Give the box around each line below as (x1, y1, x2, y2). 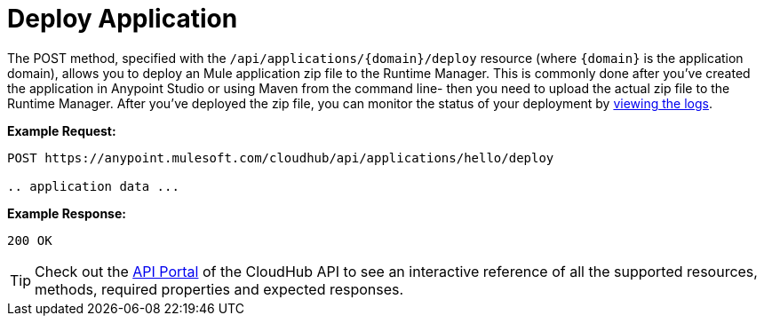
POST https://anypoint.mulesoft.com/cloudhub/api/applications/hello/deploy (7, 150, 554, 165)
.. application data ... (7, 178, 179, 193)
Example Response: (7, 205, 126, 221)
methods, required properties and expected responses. (35, 280, 404, 298)
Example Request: (7, 122, 116, 138)
